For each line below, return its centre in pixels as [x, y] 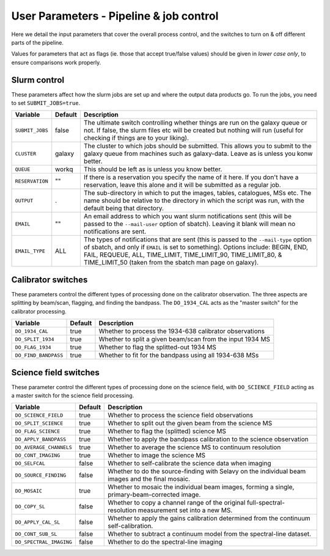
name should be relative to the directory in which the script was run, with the [194, 200]
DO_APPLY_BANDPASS [41, 439]
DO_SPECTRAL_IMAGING [44, 542]
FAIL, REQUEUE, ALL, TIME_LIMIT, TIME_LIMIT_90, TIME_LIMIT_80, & [183, 255]
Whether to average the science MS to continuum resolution [194, 447]
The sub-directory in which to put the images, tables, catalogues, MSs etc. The [197, 193]
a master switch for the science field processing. [73, 395]
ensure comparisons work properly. [56, 62]
